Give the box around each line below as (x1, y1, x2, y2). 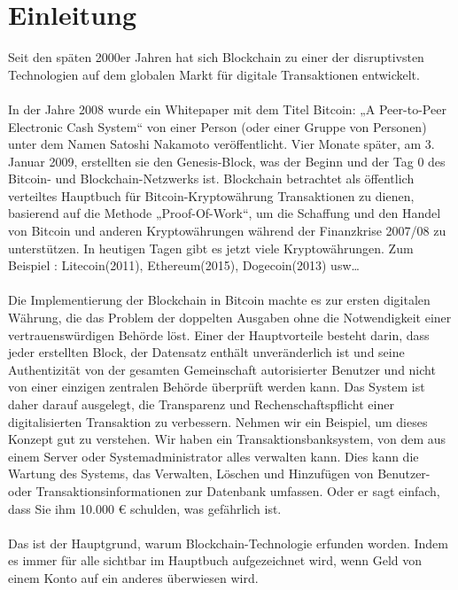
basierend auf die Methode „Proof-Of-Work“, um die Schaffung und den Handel (8, 204, 441, 222)
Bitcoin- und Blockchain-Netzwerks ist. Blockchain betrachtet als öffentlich (8, 169, 415, 188)
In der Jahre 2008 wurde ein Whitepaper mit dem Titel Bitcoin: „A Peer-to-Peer (8, 99, 446, 118)
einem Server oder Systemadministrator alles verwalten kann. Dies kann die (8, 446, 419, 465)
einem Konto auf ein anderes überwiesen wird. (8, 568, 259, 586)
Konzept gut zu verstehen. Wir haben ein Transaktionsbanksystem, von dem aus (8, 430, 446, 448)
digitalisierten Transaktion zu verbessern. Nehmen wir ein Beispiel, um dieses (8, 412, 428, 431)
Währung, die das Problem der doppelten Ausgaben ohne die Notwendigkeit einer (8, 308, 452, 327)
